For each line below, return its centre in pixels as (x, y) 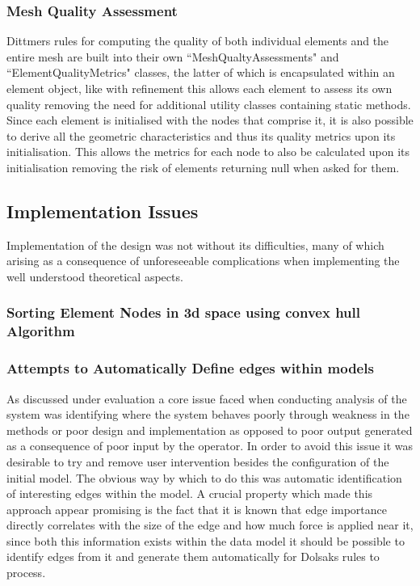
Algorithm (41, 331)
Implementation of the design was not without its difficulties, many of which (195, 245)
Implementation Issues (103, 211)
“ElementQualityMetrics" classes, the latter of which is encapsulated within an (201, 72)
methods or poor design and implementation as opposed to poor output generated (210, 430)
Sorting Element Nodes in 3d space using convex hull (184, 312)
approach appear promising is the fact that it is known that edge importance (197, 509)
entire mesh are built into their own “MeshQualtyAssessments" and (173, 56)
